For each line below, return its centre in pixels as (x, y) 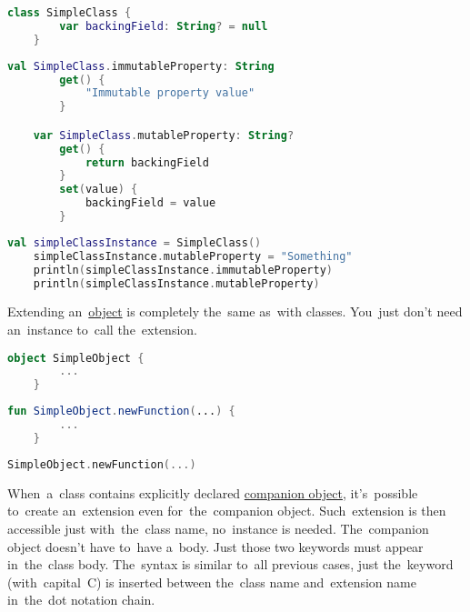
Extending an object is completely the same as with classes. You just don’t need (235, 311)
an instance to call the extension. (102, 329)
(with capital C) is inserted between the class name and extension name (212, 582)
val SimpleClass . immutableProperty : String (141, 66)
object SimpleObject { (76, 358)
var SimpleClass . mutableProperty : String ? (164, 135)
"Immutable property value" (170, 93)
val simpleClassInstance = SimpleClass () (135, 242)
